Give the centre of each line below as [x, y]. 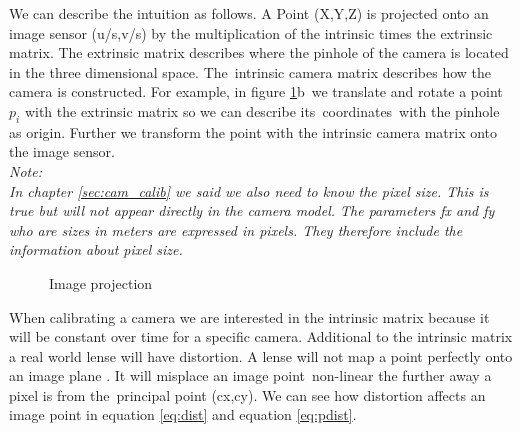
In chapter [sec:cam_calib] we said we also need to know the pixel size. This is [249, 190]
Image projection [101, 282]
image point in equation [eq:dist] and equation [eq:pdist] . [183, 414]
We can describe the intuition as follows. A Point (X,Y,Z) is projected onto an [249, 13]
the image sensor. [62, 151]
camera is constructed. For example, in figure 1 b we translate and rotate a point [256, 91]
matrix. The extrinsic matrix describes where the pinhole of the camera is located [259, 52]
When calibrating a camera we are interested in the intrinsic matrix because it [249, 316]
